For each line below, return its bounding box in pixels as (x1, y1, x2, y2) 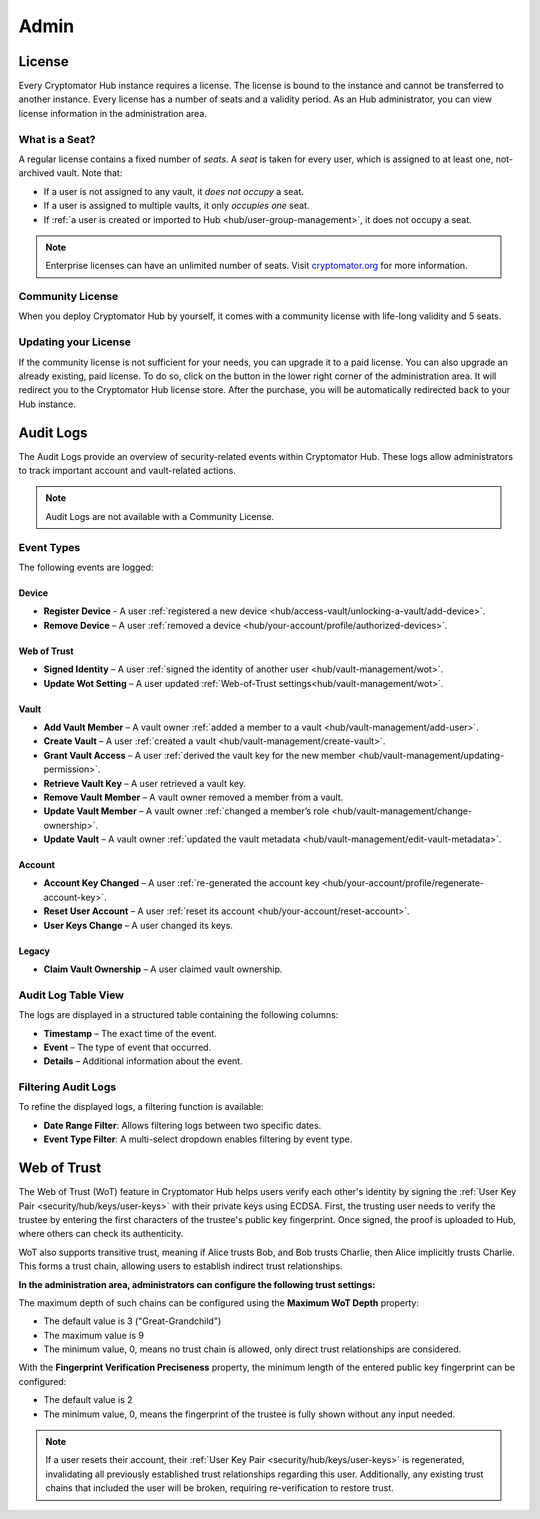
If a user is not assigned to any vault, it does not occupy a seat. (43, 185, 305, 197)
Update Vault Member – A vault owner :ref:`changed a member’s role (43, 805, 330, 817)
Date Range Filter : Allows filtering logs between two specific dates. (43, 1119, 322, 1131)
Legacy (18, 945, 50, 957)
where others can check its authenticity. (18, 1228, 184, 1240)
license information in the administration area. (18, 107, 207, 119)
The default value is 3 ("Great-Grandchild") (43, 1315, 222, 1327)
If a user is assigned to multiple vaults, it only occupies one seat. (43, 200, 310, 212)
